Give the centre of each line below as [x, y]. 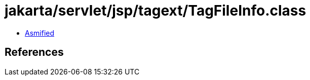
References [34, 52]
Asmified [40, 33]
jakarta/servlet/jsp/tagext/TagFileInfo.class [156, 11]
